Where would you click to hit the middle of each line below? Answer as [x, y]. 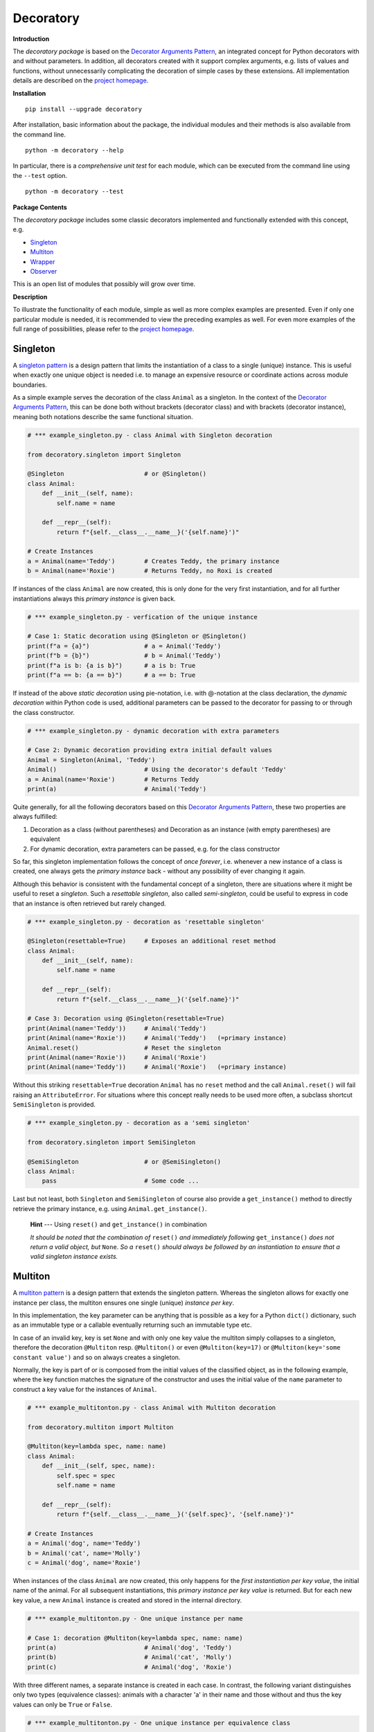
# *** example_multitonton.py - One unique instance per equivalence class [159, 1723]
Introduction [31, 39]
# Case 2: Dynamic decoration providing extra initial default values [150, 750]
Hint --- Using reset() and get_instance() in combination [118, 1225]
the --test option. [40, 175]
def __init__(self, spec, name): [99, 1466]
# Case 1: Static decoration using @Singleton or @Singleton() [137, 636]
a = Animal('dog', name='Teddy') [84, 1544]
